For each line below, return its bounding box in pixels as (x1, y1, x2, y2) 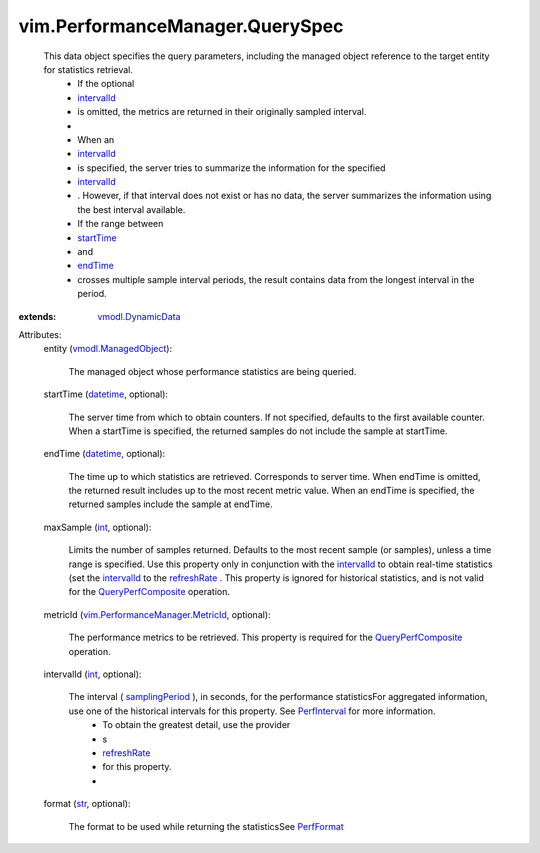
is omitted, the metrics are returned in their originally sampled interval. (77, 106, 367, 118)
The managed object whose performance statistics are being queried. (68, 365, 357, 377)
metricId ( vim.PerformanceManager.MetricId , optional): (43, 608, 271, 620)
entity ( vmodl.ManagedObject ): (43, 343, 173, 355)
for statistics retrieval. (43, 63, 134, 75)
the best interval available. (77, 203, 186, 215)
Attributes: (18, 328, 62, 340)
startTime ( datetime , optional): (43, 388, 169, 400)
